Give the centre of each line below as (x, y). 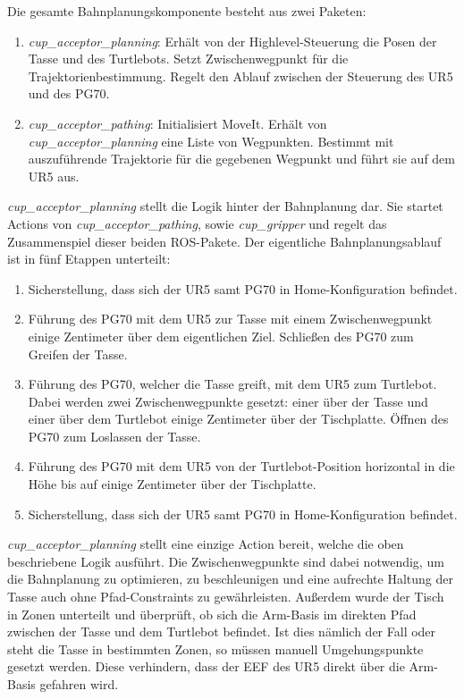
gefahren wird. (79, 684)
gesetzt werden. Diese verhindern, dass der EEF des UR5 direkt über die (206, 666)
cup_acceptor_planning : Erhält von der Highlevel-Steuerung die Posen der (232, 41)
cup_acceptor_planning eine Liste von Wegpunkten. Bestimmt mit (211, 141)
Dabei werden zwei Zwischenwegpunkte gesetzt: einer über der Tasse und (228, 401)
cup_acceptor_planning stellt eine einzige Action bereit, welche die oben (206, 544)
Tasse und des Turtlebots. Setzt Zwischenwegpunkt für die (188, 59)
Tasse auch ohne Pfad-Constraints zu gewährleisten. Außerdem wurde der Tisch (226, 597)
